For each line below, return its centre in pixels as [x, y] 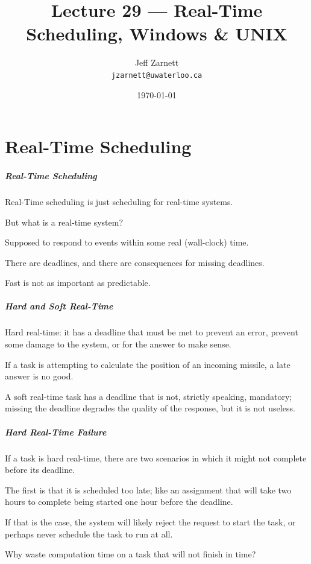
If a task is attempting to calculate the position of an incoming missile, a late [148, 364]
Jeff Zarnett [157, 62]
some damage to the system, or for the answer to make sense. [118, 344]
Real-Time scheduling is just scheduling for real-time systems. [119, 201]
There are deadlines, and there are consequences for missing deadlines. [135, 262]
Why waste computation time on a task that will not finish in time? [130, 554]
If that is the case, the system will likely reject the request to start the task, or [150, 521]
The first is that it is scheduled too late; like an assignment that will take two [148, 490]
